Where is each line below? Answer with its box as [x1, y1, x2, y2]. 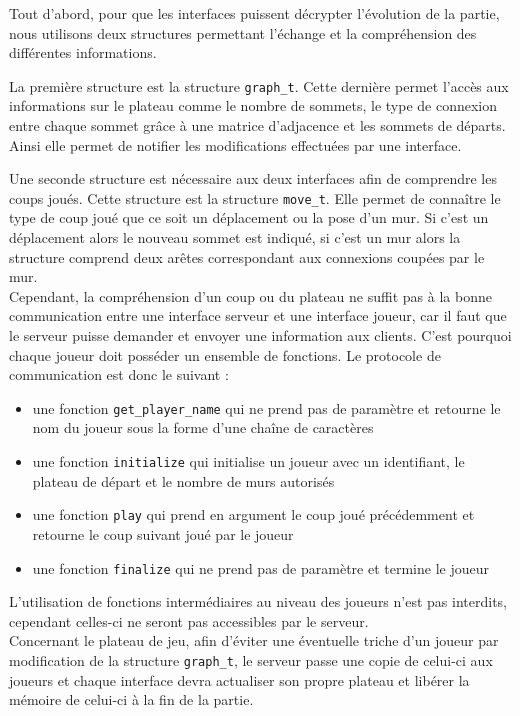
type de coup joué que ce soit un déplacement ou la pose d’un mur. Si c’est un [9, 207, 489, 228]
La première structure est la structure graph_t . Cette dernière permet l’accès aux [9, 75, 509, 96]
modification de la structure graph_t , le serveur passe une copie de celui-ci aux [9, 650, 493, 670]
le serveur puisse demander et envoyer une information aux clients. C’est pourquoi [9, 325, 512, 346]
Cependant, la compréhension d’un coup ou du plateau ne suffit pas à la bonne [9, 285, 492, 306]
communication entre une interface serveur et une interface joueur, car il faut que [9, 305, 507, 326]
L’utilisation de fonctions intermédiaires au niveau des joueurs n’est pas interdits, [9, 591, 507, 612]
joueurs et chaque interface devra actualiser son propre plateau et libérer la [9, 669, 470, 690]
